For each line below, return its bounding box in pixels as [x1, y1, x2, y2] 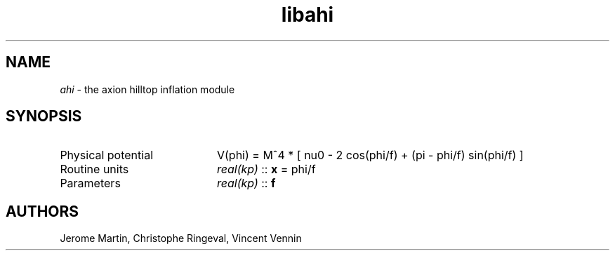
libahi [281, 3, 334, 27]
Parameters [60, 176, 121, 191]
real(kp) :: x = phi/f [216, 162, 316, 177]
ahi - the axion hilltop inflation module [60, 83, 235, 95]
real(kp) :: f [216, 176, 276, 191]
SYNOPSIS [6, 107, 82, 126]
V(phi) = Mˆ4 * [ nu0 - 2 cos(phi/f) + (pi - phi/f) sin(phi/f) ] [216, 148, 524, 163]
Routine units [60, 162, 129, 177]
